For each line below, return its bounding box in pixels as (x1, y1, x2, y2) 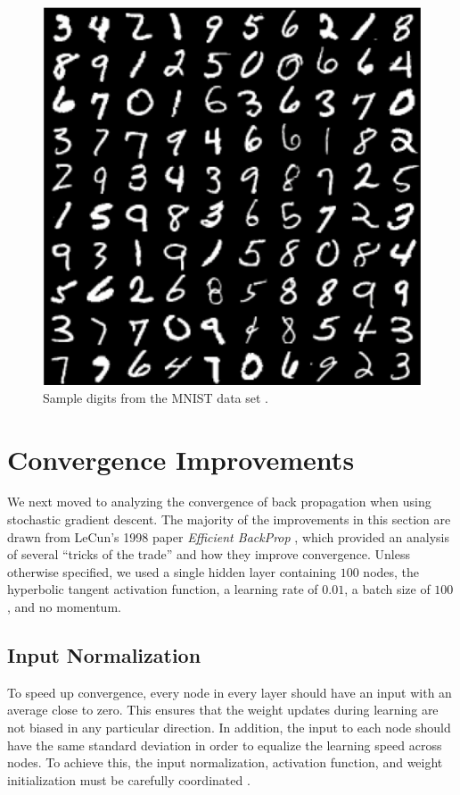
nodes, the (363, 562, 420, 581)
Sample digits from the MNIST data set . (43, 388, 268, 406)
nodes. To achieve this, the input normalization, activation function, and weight (7, 753, 443, 772)
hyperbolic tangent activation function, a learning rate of (7, 580, 318, 598)
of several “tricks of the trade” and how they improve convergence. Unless (7, 545, 410, 564)
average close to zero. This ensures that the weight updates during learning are (7, 700, 439, 719)
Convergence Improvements (7, 440, 355, 477)
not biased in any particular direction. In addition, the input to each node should (7, 718, 451, 736)
